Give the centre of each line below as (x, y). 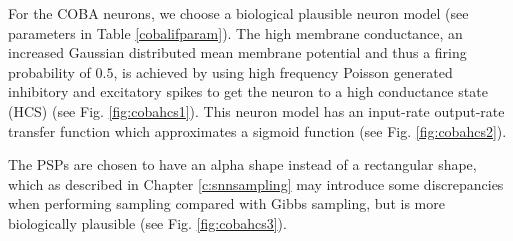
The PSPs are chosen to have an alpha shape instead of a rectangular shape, (242, 164)
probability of (49, 71)
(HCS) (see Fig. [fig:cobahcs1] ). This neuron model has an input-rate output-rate (256, 110)
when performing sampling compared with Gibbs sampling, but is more (226, 203)
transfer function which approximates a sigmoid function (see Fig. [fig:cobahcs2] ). (257, 130)
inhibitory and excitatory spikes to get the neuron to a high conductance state (248, 91)
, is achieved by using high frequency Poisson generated (283, 71)
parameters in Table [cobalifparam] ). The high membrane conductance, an (235, 32)
